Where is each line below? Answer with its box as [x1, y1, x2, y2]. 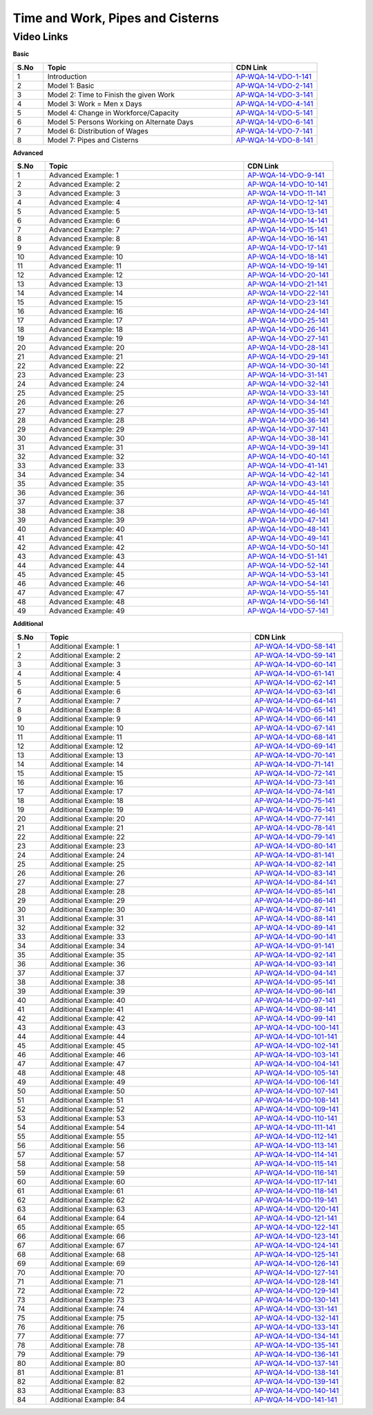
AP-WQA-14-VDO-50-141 [247, 543, 329, 553]
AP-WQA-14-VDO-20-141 [247, 270, 329, 280]
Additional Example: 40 [50, 995, 126, 1005]
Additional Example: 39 [50, 986, 126, 996]
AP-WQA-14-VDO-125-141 [254, 1249, 338, 1259]
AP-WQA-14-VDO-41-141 [247, 461, 328, 470]
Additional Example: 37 [50, 968, 125, 978]
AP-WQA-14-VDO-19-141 [247, 261, 328, 271]
